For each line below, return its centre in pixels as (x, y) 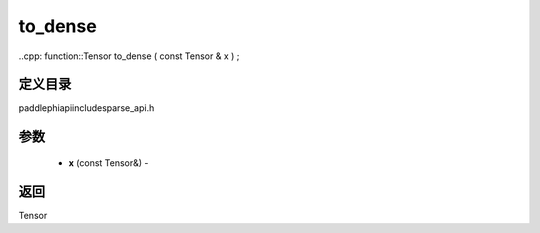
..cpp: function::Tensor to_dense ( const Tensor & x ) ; (129, 56)
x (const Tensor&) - (108, 162)
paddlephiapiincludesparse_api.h (86, 108)
